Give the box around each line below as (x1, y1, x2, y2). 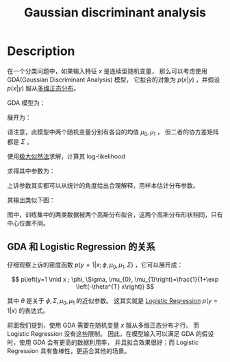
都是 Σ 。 (7, 137, 33, 145)
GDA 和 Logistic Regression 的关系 (7, 241, 155, 253)
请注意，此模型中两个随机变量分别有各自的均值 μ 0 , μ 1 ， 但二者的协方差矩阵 (7, 128, 219, 138)
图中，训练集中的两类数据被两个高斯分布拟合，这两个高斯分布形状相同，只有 (7, 210, 223, 219)
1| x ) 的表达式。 (7, 306, 49, 315)
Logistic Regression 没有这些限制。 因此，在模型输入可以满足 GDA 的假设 (7, 330, 214, 338)
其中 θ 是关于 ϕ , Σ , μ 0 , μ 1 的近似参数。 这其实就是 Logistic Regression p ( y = (7, 297, 218, 306)
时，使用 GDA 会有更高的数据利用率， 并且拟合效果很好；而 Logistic (7, 338, 199, 347)
